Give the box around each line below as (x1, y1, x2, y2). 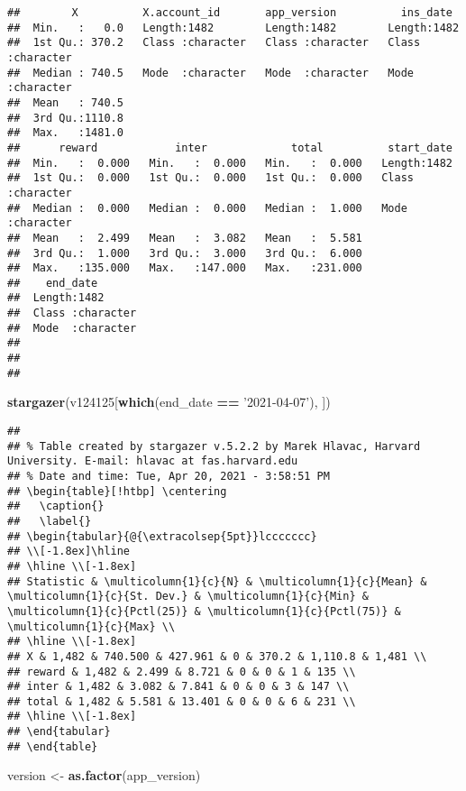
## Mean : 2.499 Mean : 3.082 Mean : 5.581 (7, 231, 362, 244)
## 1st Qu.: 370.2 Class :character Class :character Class (7, 36, 421, 50)
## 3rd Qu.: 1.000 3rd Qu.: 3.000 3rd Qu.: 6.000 (7, 246, 362, 260)
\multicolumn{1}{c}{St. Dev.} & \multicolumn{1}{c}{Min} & (7, 590, 369, 603)
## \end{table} (7, 740, 98, 753)
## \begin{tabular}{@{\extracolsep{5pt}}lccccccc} (7, 529, 317, 543)
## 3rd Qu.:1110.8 (7, 111, 123, 124)
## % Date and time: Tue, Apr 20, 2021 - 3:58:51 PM (7, 469, 330, 483)
